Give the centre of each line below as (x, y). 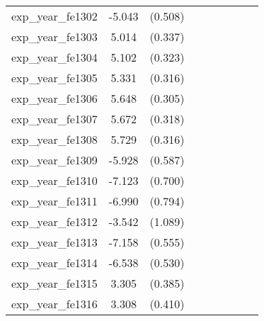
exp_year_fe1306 (54, 98)
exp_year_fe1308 (54, 139)
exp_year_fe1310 (54, 180)
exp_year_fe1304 (54, 57)
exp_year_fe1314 (54, 263)
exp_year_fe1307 (54, 119)
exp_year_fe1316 (54, 304)
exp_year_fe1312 (54, 221)
